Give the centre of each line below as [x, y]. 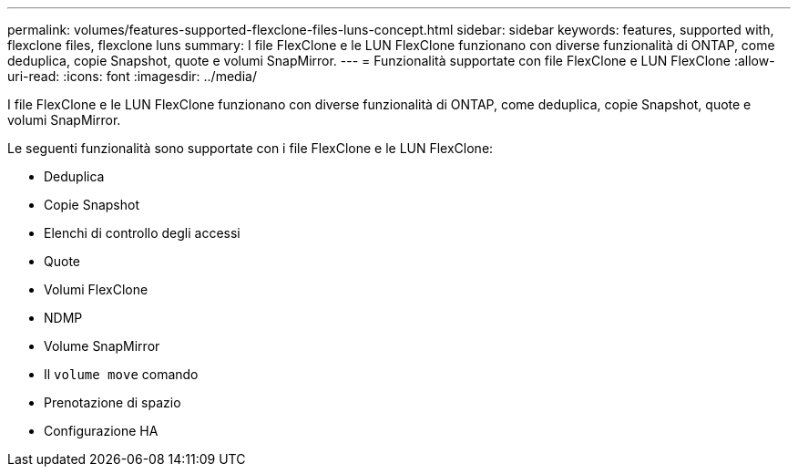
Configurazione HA [101, 431]
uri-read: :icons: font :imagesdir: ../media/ [132, 76]
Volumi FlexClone [96, 289]
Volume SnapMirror [102, 346]
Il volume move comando [121, 374]
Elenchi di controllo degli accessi [142, 233]
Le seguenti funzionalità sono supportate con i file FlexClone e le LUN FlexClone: [251, 148]
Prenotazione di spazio [113, 402]
